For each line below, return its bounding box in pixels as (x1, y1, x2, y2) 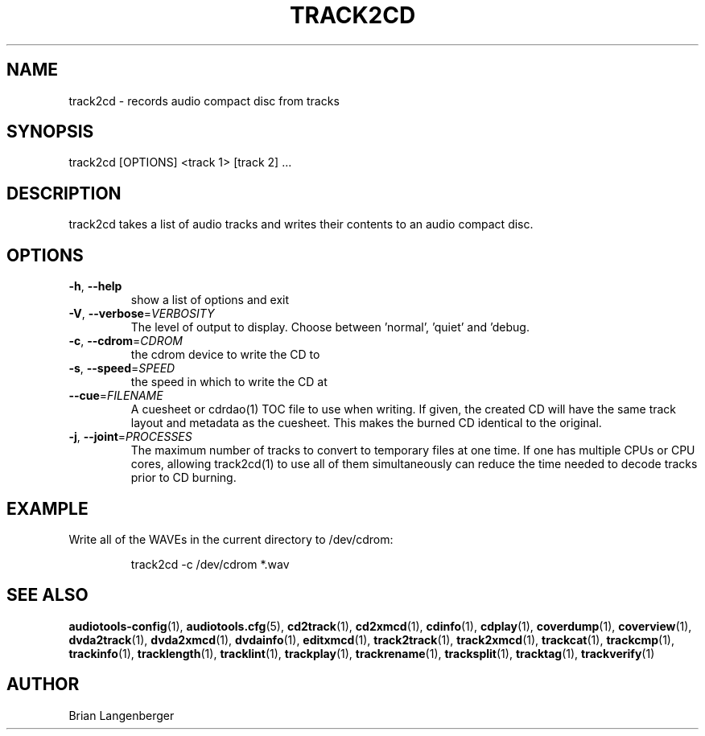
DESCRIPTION (6, 183, 122, 204)
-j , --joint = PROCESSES (68, 430, 192, 444)
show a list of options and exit (130, 293, 290, 307)
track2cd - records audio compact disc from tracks (68, 93, 340, 108)
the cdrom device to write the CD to (130, 347, 320, 362)
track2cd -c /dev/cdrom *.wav (130, 557, 290, 571)
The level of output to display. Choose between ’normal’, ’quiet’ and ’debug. (130, 320, 530, 335)
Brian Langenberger (68, 708, 175, 722)
